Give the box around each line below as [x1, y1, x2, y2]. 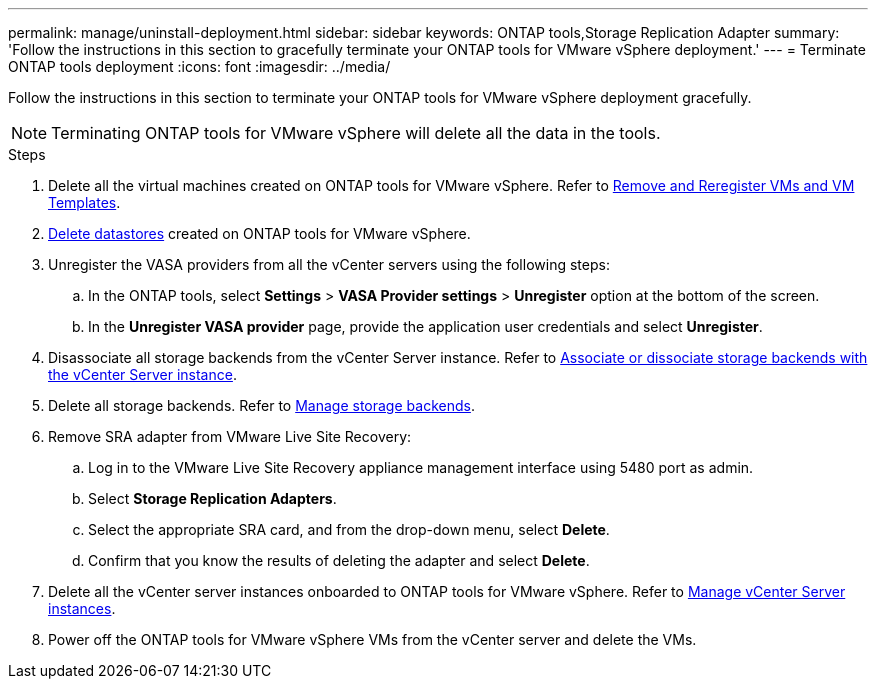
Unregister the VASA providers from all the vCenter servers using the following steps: [48, 256, 610, 273]
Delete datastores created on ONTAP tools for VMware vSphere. [48, 225, 471, 242]
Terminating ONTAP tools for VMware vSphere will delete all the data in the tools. [51, 123, 661, 143]
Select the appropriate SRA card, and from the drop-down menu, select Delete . [88, 521, 610, 538]
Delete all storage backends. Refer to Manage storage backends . [48, 397, 475, 414]
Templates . [48, 194, 121, 211]
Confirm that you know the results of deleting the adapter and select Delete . [88, 552, 590, 569]
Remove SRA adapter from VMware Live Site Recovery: [48, 428, 412, 445]
